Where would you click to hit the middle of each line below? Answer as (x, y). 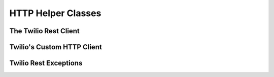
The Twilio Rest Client (44, 31)
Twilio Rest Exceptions (46, 63)
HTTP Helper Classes (55, 13)
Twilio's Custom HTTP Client (56, 47)
